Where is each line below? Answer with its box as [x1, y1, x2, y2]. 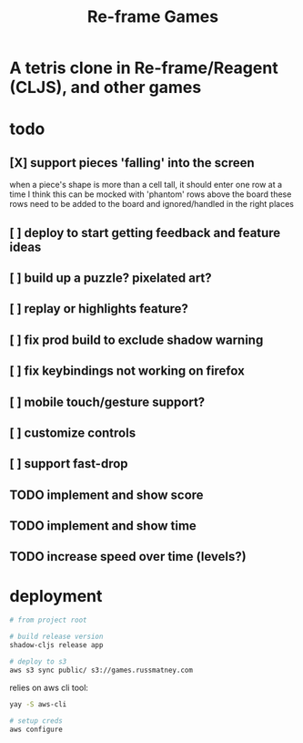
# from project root [9, 615, 88, 625]
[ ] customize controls [9, 425, 136, 440]
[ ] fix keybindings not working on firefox [9, 363, 246, 379]
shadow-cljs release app [9, 641, 104, 650]
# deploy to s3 [9, 657, 67, 666]
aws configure [9, 725, 64, 734]
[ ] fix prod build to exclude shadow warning [9, 332, 264, 347]
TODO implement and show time [9, 518, 197, 534]
